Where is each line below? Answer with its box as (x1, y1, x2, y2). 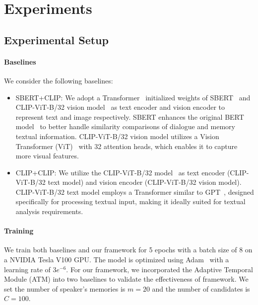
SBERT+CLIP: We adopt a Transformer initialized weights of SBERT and (15, 92, 251, 102)
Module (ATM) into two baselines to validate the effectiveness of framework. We (4, 274, 249, 284)
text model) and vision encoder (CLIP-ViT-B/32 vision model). (48, 177, 242, 187)
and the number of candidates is (152, 283, 250, 294)
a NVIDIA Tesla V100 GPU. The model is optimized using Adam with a (4, 254, 229, 265)
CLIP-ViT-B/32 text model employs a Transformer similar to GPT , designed (15, 186, 254, 197)
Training (4, 226, 34, 236)
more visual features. (15, 151, 79, 161)
